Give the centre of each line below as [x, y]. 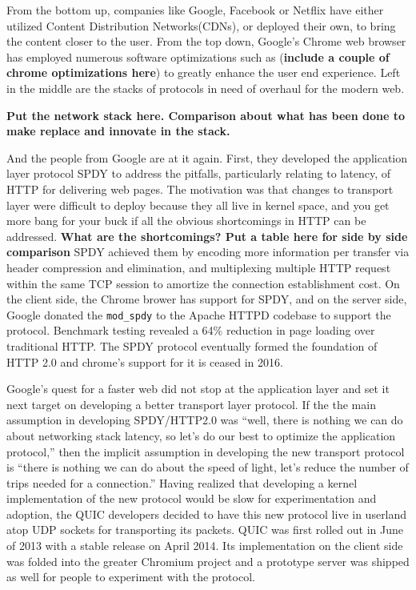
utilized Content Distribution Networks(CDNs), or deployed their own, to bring [201, 25]
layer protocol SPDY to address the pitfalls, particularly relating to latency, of [199, 173]
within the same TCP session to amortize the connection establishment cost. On [203, 283]
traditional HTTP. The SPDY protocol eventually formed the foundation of [192, 345]
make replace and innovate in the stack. [118, 131]
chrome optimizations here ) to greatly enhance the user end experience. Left [204, 72]
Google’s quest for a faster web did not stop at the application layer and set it [198, 389]
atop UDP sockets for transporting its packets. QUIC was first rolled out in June [205, 530]
